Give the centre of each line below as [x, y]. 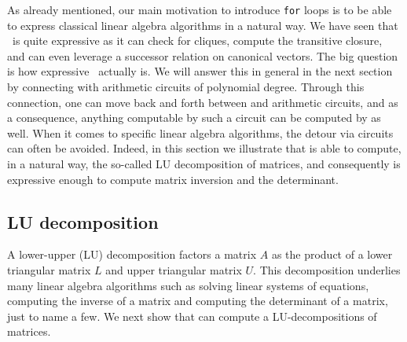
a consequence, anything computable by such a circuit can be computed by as [194, 118]
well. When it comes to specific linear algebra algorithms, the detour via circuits [200, 132]
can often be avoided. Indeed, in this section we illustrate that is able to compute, [204, 148]
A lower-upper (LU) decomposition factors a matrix [132, 254]
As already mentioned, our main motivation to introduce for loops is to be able [200, 9]
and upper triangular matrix [174, 269]
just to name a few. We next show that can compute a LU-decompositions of [192, 316]
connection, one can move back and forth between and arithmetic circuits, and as [203, 102]
